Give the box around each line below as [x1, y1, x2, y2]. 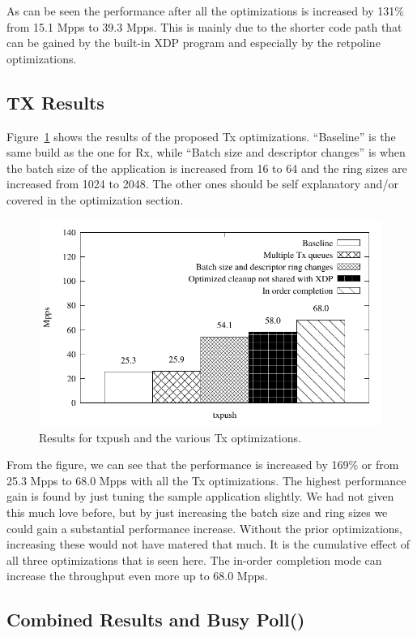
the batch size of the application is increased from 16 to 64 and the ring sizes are [6, 159, 407, 176]
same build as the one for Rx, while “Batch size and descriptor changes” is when [6, 144, 406, 161]
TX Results [6, 89, 104, 114]
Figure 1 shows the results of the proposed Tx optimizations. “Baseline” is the [6, 127, 396, 144]
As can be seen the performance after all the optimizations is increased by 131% [6, 2, 404, 19]
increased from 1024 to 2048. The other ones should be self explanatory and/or [6, 175, 398, 192]
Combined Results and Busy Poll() [6, 607, 305, 632]
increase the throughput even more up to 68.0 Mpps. [6, 567, 268, 584]
